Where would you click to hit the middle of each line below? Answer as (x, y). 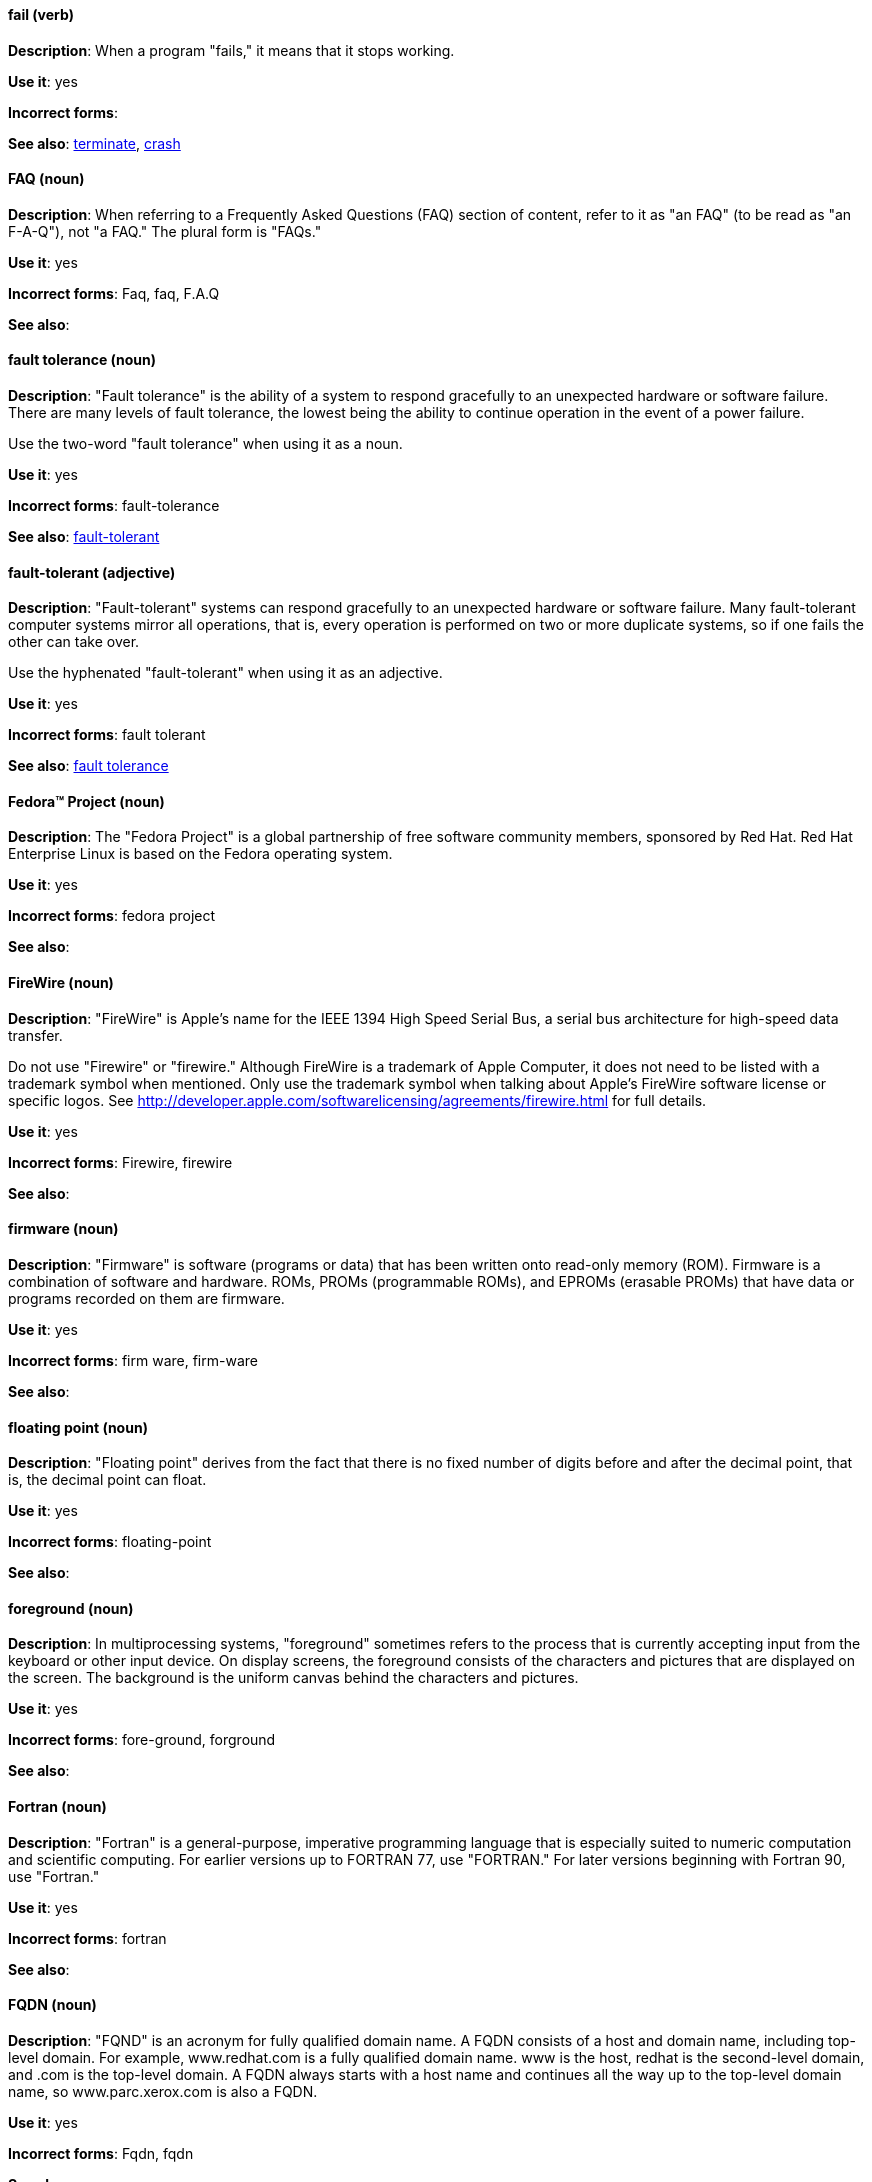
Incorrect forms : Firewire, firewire (120, 1162)
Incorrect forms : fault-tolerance (114, 506)
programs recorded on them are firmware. (146, 1298)
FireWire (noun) (61, 983)
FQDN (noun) (52, 2005)
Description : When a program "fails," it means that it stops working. (231, 50)
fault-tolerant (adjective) (92, 572)
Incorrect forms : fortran (87, 1938)
